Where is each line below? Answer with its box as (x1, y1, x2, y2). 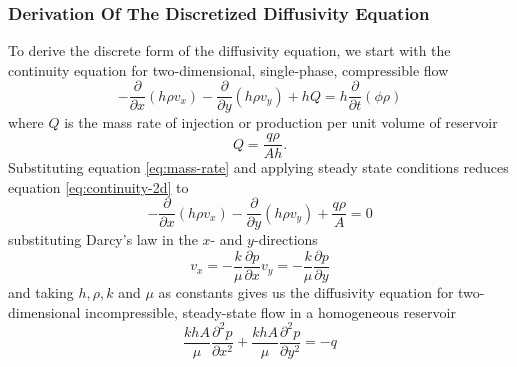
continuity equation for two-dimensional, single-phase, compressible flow (8, 59, 449, 80)
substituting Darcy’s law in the (8, 229, 198, 250)
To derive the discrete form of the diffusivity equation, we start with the (8, 40, 451, 61)
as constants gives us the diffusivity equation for (158, 282, 454, 303)
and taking (8, 282, 74, 303)
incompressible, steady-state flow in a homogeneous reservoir (85, 301, 456, 322)
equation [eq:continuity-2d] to (8, 176, 189, 197)
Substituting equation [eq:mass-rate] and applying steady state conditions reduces (8, 157, 509, 178)
